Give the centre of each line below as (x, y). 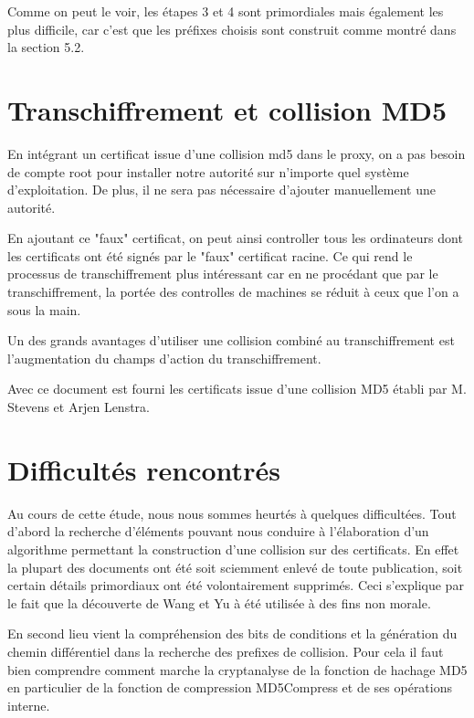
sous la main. (44, 309)
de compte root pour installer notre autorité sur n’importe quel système (208, 171)
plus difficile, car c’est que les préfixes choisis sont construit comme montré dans (232, 29)
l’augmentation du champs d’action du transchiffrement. (164, 358)
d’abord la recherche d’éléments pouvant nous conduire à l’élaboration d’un (218, 531)
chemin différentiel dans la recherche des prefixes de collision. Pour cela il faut (226, 651)
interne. (29, 705)
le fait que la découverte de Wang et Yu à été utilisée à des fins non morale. (219, 602)
